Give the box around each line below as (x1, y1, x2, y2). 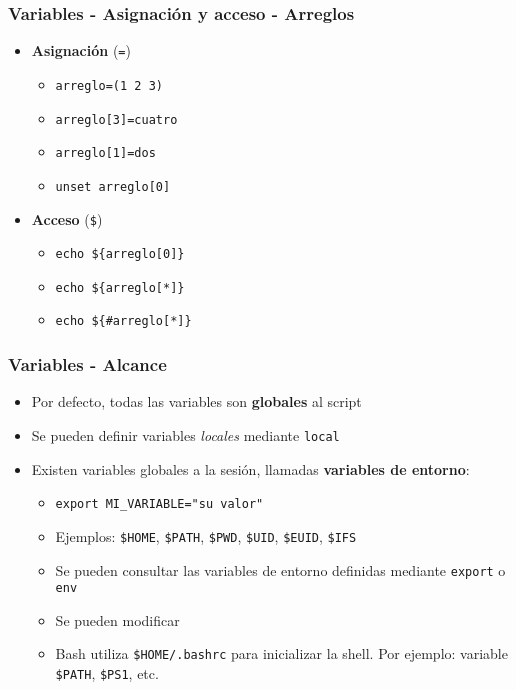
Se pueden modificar (55, 609, 180, 630)
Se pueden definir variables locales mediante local (31, 424, 340, 445)
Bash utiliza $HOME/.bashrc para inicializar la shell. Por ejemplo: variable (55, 643, 508, 664)
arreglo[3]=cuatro (55, 112, 178, 127)
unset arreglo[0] (55, 179, 171, 194)
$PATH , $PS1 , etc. (55, 663, 159, 684)
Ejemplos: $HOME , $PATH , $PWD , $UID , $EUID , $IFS (55, 525, 357, 546)
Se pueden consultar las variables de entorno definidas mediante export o (55, 559, 506, 580)
